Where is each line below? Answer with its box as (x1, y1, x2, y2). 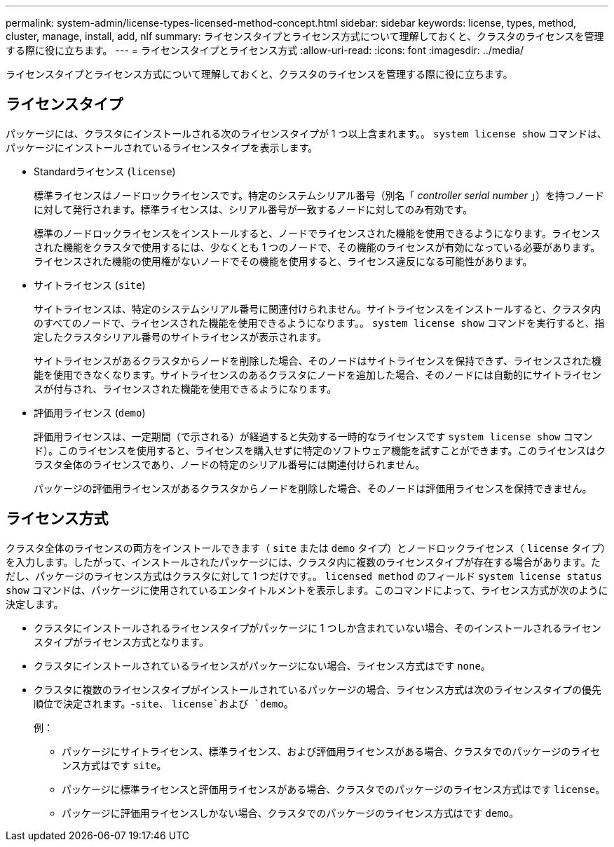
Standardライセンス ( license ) (34, 165, 176, 177)
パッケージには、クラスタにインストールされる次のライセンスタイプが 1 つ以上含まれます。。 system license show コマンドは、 (6, 127, 608, 140)
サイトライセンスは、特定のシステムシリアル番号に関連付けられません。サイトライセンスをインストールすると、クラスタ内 (34, 302, 601, 315)
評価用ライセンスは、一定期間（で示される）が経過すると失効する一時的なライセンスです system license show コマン (34, 430, 593, 442)
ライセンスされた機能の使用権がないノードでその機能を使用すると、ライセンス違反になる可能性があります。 (34, 255, 533, 267)
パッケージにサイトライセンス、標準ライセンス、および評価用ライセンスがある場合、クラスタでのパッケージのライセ (62, 745, 601, 757)
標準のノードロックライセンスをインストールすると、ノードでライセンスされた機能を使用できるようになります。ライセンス (34, 226, 601, 239)
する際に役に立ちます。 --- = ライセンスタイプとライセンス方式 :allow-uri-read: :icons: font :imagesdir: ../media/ (6, 44, 524, 56)
